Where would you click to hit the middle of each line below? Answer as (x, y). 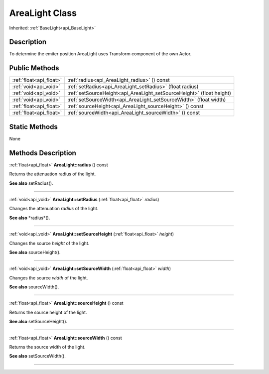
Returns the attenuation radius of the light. (53, 174)
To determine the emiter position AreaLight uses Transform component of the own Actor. (100, 54)
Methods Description (43, 153)
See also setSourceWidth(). (37, 356)
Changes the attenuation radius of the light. (54, 209)
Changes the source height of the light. (49, 243)
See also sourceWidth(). (34, 287)
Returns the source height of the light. (48, 312)
